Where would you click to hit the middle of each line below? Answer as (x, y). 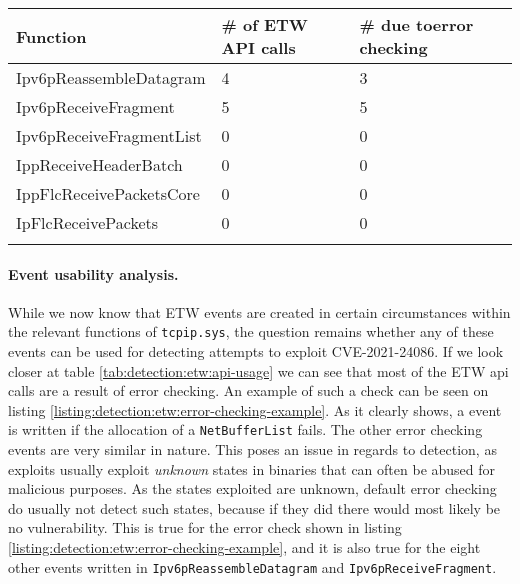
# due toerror (416, 24)
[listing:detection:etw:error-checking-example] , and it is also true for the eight (244, 547)
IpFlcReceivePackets (87, 222)
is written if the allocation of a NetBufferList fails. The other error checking (245, 429)
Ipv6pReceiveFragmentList (109, 135)
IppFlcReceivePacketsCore (108, 193)
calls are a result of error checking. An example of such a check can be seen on (248, 390)
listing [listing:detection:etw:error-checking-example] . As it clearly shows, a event (255, 409)
